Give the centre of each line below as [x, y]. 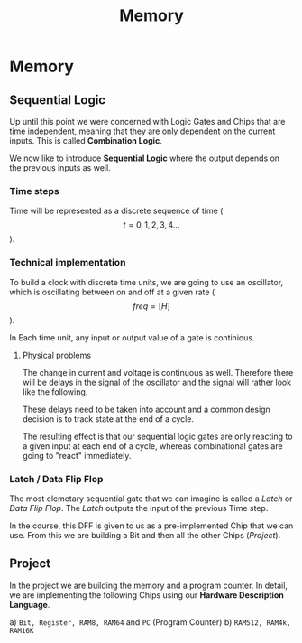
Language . [30, 604]
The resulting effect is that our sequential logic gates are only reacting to [157, 436]
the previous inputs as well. [60, 168]
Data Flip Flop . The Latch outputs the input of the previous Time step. [139, 508]
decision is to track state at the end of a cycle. [108, 419]
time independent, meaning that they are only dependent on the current [142, 131]
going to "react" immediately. [77, 455]
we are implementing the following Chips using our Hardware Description [146, 595]
